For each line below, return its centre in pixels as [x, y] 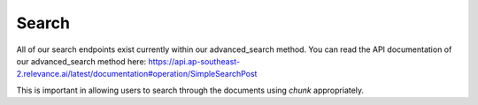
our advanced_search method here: [81, 61]
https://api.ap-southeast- [194, 61]
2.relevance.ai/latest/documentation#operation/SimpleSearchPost [137, 74]
